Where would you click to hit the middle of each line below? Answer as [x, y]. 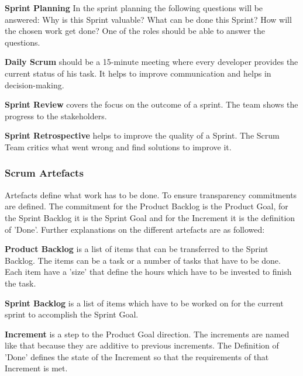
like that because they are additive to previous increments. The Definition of [142, 345]
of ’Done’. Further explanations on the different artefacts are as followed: [135, 229]
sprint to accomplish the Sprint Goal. [72, 314]
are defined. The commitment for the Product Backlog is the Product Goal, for [147, 206]
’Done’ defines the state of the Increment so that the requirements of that [137, 356]
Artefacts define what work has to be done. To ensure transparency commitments [151, 194]
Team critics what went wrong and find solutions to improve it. [118, 146]
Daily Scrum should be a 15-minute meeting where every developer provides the [151, 62]
